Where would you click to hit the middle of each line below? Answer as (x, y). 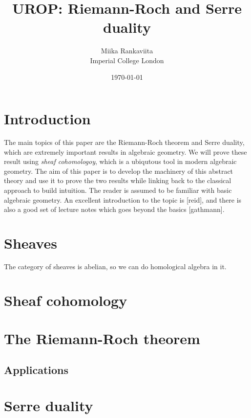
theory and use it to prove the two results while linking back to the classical (118, 180)
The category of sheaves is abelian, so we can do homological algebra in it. (115, 266)
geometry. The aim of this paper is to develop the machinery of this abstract (119, 171)
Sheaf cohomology (66, 300)
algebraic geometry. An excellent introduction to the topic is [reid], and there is (123, 199)
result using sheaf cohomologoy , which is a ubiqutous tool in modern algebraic (120, 161)
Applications (36, 369)
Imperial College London (127, 60)
